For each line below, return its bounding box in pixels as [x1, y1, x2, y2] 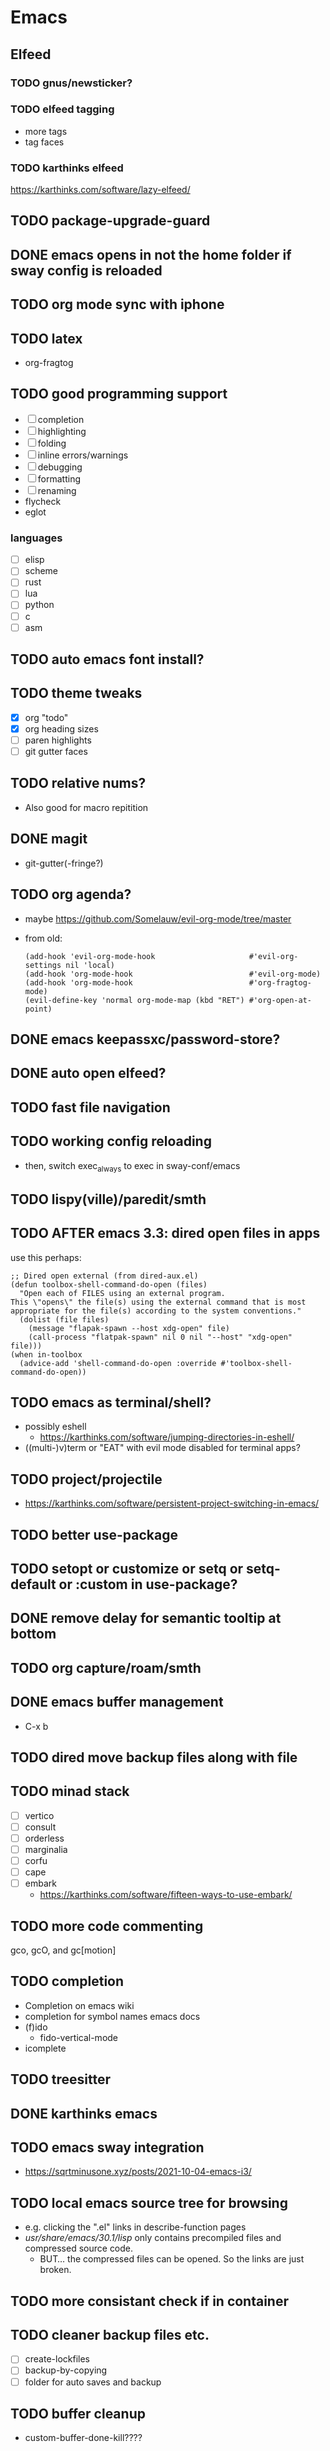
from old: [24, 932, 63, 944]
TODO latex [10, 330, 83, 347]
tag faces [24, 136, 65, 148]
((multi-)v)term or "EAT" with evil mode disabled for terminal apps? [24, 1442, 301, 1454]
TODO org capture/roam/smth [10, 1659, 202, 1676]
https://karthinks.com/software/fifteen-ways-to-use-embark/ [39, 1889, 293, 1901]
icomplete [24, 2042, 67, 2054]
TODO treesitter [10, 2071, 112, 2088]
